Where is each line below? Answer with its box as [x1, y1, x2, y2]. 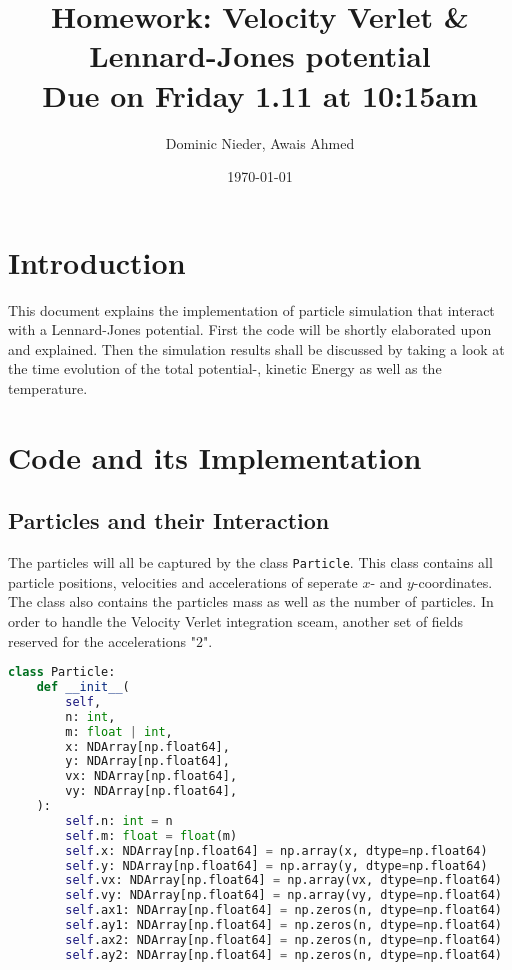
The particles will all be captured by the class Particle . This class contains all [8, 552, 493, 573]
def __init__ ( [36, 680, 130, 695]
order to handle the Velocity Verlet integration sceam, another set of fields [8, 611, 464, 632]
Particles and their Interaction [8, 505, 330, 536]
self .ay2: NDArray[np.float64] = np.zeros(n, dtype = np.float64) [65, 947, 503, 962]
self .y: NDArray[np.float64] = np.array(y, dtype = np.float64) [65, 858, 488, 873]
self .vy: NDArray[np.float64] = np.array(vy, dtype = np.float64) [65, 888, 503, 903]
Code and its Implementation [8, 436, 422, 477]
